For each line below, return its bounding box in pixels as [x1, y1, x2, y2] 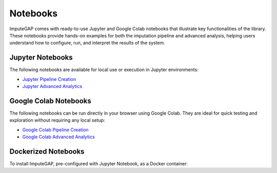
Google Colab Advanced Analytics [22, 134, 95, 140]
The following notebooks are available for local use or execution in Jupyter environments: [9, 67, 199, 73]
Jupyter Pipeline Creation [22, 76, 76, 82]
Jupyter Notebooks [9, 53, 73, 62]
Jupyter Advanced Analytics [22, 83, 83, 90]
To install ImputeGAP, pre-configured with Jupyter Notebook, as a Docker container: [9, 161, 188, 166]
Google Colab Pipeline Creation [22, 126, 89, 133]
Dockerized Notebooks [9, 147, 85, 156]
